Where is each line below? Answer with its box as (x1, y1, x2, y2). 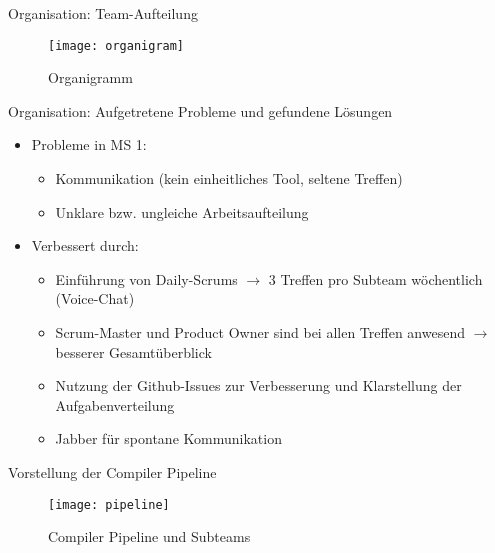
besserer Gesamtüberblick (55, 341, 212, 362)
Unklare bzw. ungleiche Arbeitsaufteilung (55, 201, 309, 222)
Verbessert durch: (31, 235, 139, 256)
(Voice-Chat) (55, 288, 135, 309)
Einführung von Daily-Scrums (55, 268, 238, 289)
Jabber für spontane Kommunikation (55, 428, 282, 449)
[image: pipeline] (48, 497, 170, 512)
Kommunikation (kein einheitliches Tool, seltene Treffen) (55, 168, 403, 189)
